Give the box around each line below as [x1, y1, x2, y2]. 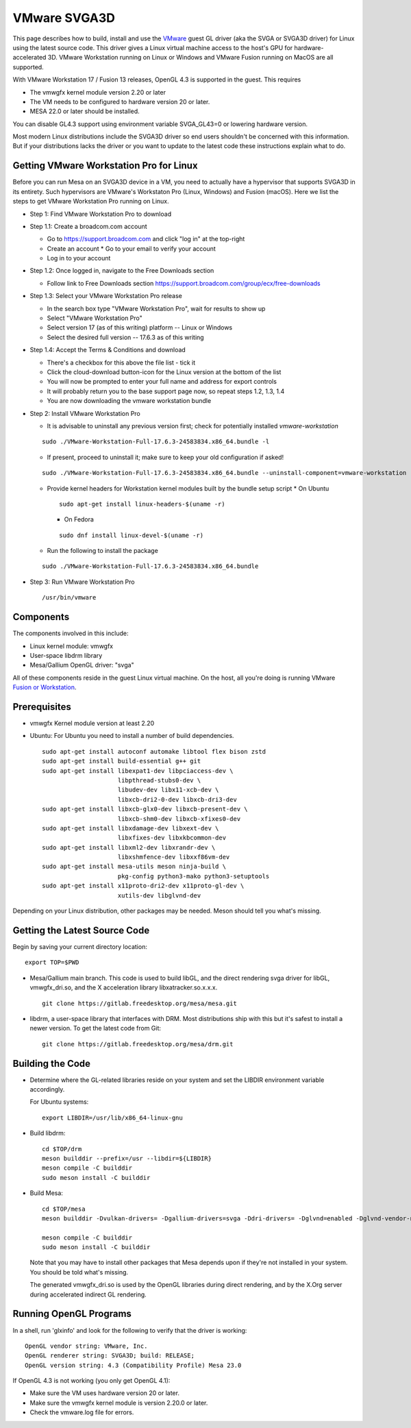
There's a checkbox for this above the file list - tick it [47, 358, 195, 367]
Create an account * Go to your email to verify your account [47, 244, 216, 253]
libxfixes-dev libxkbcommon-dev [117, 834, 226, 842]
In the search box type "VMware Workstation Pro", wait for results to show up [47, 304, 266, 312]
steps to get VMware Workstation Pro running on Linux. [12, 197, 169, 206]
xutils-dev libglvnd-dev [117, 891, 201, 899]
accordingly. [29, 1085, 65, 1093]
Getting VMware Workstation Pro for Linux [12, 160, 198, 171]
